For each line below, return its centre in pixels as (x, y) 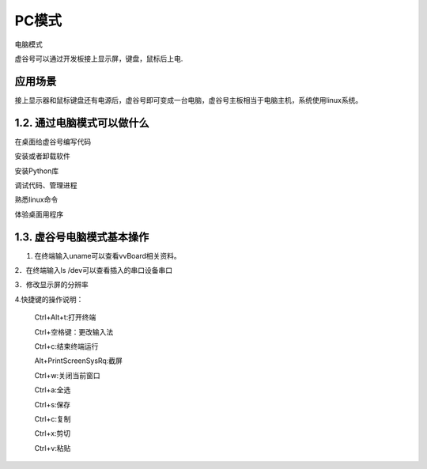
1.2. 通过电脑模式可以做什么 (82, 123)
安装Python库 (37, 171)
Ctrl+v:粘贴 (53, 448)
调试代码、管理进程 (46, 185)
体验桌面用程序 (39, 214)
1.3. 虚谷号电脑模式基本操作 (82, 237)
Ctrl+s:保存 (53, 404)
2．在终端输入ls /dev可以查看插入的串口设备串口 (94, 270)
